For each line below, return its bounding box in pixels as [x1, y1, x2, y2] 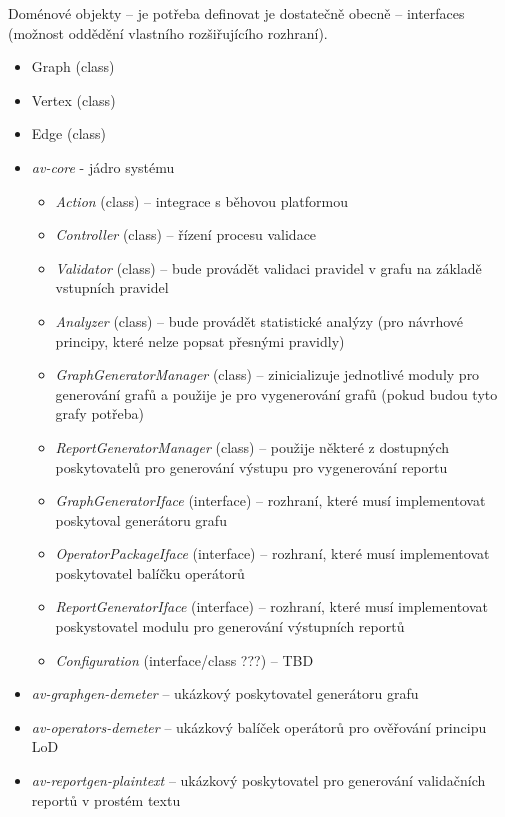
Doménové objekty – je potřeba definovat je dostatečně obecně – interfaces [8, 3, 465, 23]
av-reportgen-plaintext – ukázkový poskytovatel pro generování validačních [31, 770, 486, 791]
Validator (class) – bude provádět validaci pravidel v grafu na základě [55, 257, 482, 278]
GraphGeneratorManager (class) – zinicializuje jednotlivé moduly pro [55, 364, 480, 385]
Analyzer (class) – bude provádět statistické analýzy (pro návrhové [55, 310, 464, 331]
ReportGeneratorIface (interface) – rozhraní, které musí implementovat [55, 596, 488, 617]
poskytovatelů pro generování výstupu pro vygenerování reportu [55, 456, 448, 477]
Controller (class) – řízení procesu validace [55, 224, 317, 245]
